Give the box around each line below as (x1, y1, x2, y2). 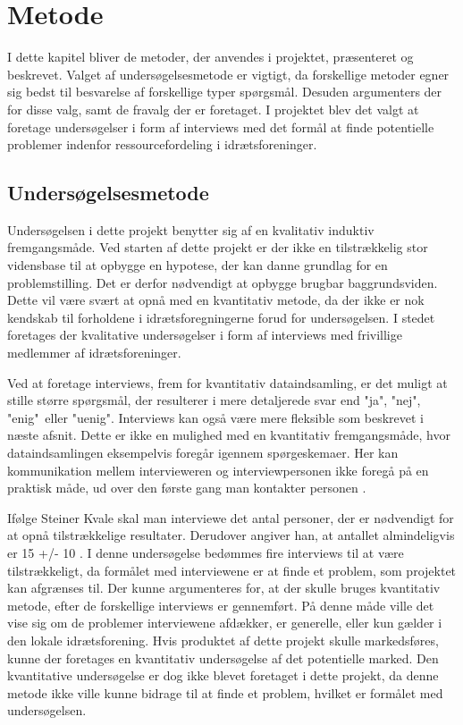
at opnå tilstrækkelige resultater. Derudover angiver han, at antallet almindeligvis (7, 526, 455, 544)
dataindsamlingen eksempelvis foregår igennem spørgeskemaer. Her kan (7, 443, 399, 462)
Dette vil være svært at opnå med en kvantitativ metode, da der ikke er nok (7, 291, 425, 309)
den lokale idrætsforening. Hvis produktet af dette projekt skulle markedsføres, (7, 630, 439, 649)
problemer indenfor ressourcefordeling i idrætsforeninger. (7, 135, 317, 154)
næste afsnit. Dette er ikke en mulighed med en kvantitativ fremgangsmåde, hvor (7, 426, 450, 444)
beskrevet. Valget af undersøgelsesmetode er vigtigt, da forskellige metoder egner (7, 64, 450, 83)
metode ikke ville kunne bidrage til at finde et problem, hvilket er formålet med (7, 683, 443, 702)
